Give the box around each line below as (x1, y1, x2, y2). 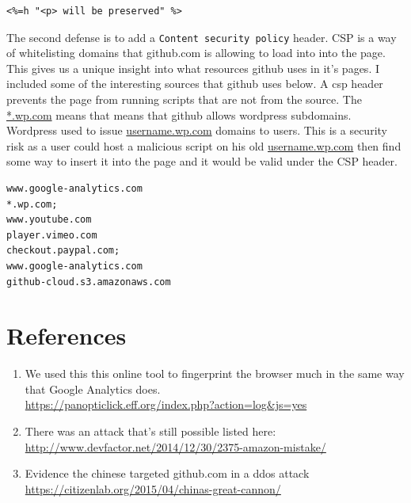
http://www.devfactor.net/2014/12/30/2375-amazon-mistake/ (25, 438, 326, 455)
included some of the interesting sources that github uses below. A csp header (6, 75, 383, 92)
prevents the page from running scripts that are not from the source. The (6, 91, 362, 108)
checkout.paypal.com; (6, 245, 120, 257)
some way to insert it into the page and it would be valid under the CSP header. (6, 153, 398, 170)
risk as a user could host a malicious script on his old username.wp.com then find (6, 137, 401, 154)
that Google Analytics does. (25, 380, 161, 397)
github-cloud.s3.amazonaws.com (6, 276, 171, 288)
